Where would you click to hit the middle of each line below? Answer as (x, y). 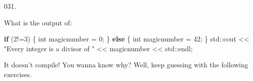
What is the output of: (38, 22)
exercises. (18, 74)
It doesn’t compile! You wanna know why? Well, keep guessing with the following (126, 65)
